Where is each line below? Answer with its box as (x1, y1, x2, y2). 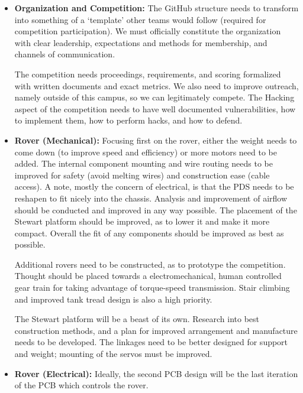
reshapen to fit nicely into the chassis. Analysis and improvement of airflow (14, 191, 288, 204)
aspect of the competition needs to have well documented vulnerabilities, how (14, 102, 296, 115)
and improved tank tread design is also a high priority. (14, 293, 212, 305)
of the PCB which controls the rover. (14, 379, 149, 391)
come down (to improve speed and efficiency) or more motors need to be (14, 145, 277, 158)
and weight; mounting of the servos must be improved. (14, 347, 212, 360)
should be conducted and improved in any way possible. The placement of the (14, 203, 297, 216)
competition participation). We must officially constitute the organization (14, 25, 281, 37)
